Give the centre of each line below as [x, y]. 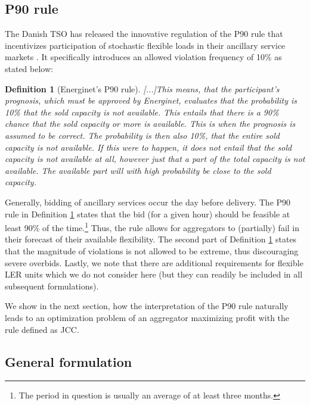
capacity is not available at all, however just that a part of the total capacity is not [155, 159]
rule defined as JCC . [42, 329]
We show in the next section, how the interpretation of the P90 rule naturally [147, 306]
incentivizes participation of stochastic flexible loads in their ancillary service [145, 45]
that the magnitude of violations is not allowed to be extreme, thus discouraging [152, 250]
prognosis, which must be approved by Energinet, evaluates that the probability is [151, 100]
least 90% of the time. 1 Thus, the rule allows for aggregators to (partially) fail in [152, 227]
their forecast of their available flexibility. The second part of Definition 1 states [151, 239]
